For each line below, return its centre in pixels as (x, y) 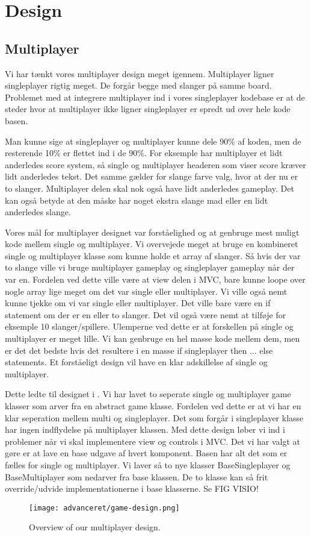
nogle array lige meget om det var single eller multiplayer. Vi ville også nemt (146, 291)
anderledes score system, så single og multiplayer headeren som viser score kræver (155, 164)
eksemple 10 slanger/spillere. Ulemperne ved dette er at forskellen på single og (149, 326)
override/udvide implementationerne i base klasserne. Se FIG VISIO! (132, 488)
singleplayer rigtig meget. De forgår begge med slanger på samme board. (138, 85)
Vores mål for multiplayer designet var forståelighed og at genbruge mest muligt (152, 232)
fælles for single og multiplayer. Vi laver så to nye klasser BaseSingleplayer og (148, 464)
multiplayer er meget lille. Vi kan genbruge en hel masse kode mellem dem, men (152, 338)
